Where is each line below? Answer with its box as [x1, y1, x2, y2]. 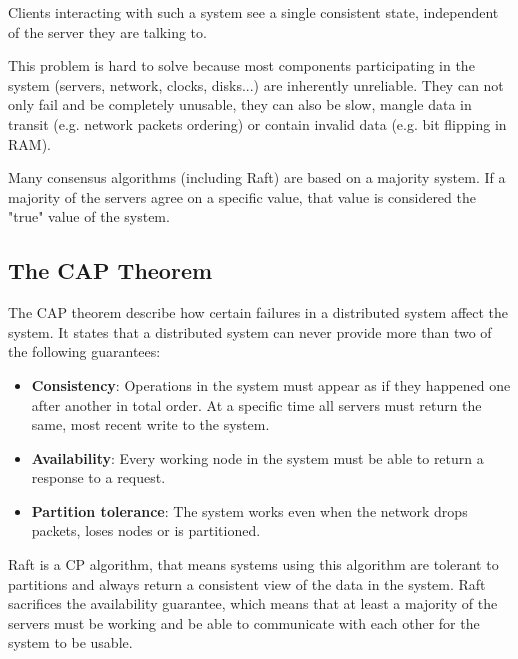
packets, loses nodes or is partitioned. [31, 520, 261, 541]
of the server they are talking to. [8, 21, 207, 42]
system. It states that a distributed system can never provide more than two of [8, 321, 492, 342]
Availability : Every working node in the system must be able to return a [31, 447, 484, 468]
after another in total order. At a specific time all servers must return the [31, 394, 482, 415]
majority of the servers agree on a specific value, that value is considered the [8, 186, 476, 207]
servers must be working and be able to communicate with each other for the [8, 612, 480, 633]
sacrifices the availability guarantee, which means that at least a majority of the [8, 593, 498, 614]
